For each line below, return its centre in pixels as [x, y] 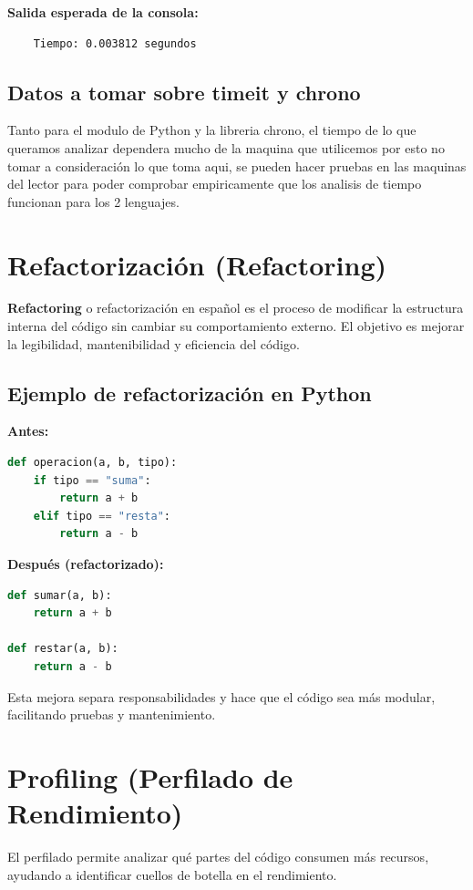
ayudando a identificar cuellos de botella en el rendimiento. [172, 874]
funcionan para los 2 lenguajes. [93, 201]
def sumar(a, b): [60, 595]
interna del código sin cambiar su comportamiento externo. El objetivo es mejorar [236, 326]
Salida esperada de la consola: [103, 12]
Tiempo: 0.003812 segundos [115, 43]
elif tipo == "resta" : [102, 516]
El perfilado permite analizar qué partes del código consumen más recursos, [218, 857]
